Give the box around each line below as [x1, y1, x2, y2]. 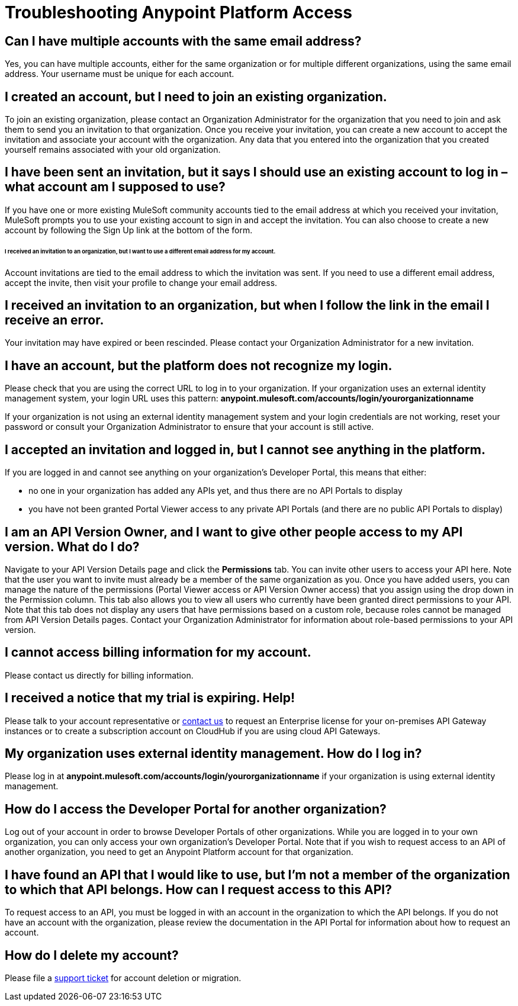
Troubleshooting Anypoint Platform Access [5, 2, 352, 23]
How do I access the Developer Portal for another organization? [5, 801, 387, 817]
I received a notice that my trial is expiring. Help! [5, 690, 295, 706]
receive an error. [5, 312, 104, 327]
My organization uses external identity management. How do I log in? [5, 746, 422, 761]
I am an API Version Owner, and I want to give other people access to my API [5, 524, 463, 539]
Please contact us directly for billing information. [5, 670, 194, 680]
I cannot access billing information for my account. [5, 645, 311, 660]
